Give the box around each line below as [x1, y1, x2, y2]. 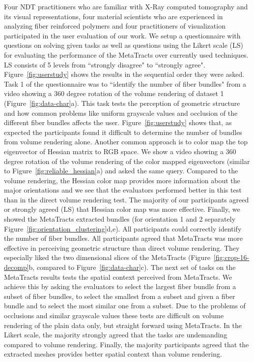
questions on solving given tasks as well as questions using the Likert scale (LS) [4, 40, 243, 50]
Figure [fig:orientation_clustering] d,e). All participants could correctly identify [4, 223, 242, 233]
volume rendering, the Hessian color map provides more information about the [4, 175, 240, 185]
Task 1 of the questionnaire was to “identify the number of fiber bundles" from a [4, 78, 246, 89]
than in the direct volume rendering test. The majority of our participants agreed [4, 194, 249, 204]
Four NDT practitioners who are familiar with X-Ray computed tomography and [4, 1, 248, 11]
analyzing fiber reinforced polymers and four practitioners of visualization [4, 21, 226, 31]
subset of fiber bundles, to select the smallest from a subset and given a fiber [4, 291, 235, 301]
